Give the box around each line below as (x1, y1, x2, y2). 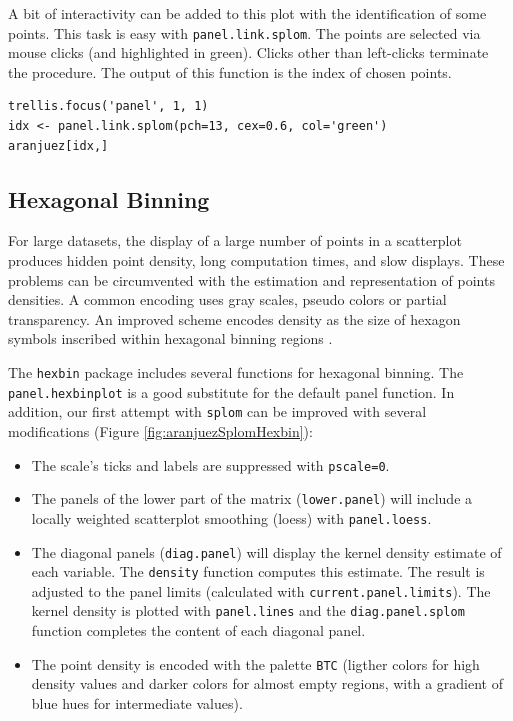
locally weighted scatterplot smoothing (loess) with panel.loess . (31, 507, 432, 528)
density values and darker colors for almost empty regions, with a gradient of (31, 673, 503, 694)
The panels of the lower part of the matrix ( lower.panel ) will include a (31, 488, 473, 509)
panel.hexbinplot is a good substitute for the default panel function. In (8, 381, 455, 402)
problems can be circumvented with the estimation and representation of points (8, 269, 495, 290)
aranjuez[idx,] (8, 138, 109, 153)
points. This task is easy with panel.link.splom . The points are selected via (8, 22, 481, 43)
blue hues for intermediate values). (31, 692, 243, 713)
